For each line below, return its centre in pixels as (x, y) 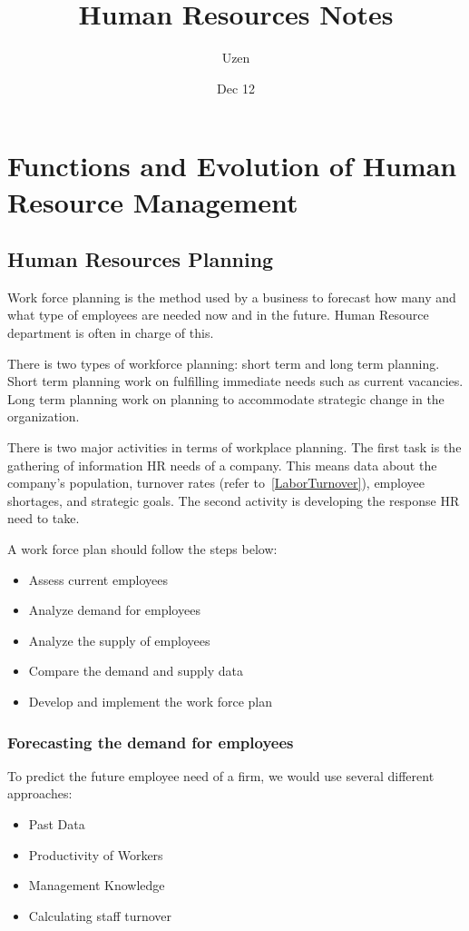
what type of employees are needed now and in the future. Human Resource (218, 315)
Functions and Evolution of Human (232, 166)
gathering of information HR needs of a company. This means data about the (222, 465)
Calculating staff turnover (100, 915)
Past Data (57, 823)
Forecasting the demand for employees (151, 742)
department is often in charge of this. (111, 333)
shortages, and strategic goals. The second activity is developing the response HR (234, 500)
